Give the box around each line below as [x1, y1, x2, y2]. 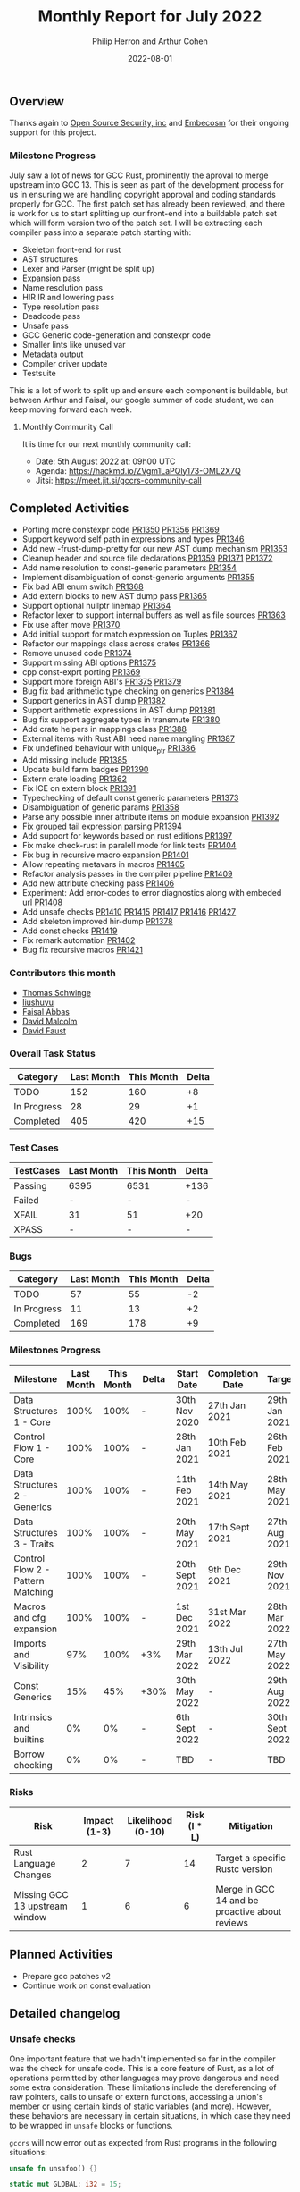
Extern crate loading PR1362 [21, 773, 128, 784]
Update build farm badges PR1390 [21, 764, 149, 775]
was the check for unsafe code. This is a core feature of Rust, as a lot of [9, 2062, 275, 2073]
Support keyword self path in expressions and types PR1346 [21, 534, 245, 544]
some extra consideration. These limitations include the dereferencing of [9, 2081, 277, 2093]
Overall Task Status [9, 1048, 96, 1060]
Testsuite [21, 367, 56, 378]
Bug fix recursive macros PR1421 [21, 945, 143, 956]
